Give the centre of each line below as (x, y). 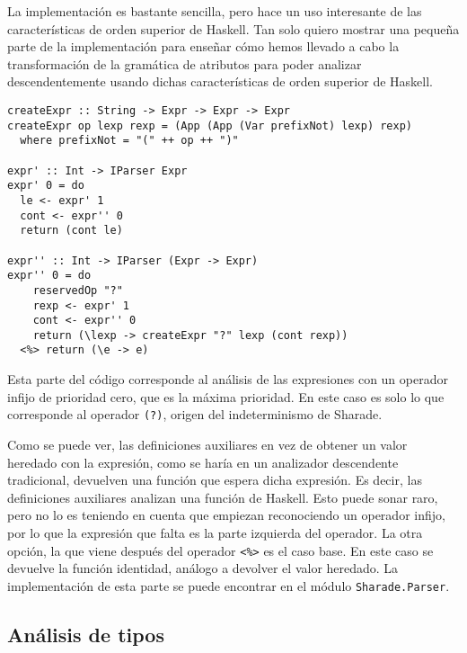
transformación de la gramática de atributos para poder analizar (185, 63)
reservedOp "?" (78, 290)
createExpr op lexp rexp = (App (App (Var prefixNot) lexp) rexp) (210, 125)
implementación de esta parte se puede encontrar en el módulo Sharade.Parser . (229, 585)
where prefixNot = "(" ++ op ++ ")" (129, 141)
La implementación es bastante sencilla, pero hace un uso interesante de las (215, 11)
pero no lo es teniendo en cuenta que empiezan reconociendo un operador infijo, (226, 515)
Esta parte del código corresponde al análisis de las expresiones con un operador (228, 379)
